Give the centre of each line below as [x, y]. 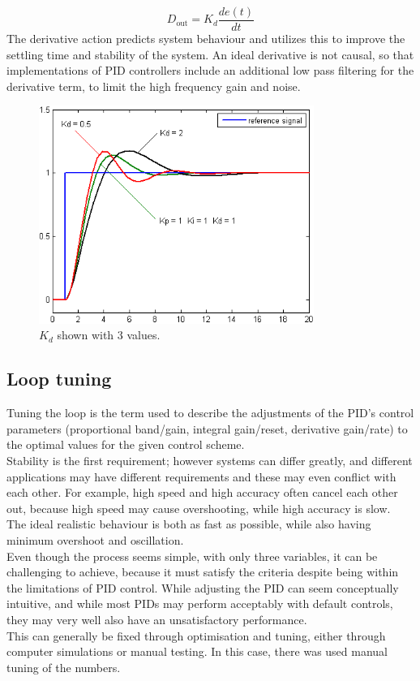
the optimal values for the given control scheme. [126, 444]
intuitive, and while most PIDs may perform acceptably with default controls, [200, 603]
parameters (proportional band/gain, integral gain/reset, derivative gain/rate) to [207, 428]
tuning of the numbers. [64, 667]
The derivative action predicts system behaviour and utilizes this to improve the [206, 39]
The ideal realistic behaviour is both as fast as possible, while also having [189, 524]
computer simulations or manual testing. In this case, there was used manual [197, 651]
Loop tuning [59, 379]
